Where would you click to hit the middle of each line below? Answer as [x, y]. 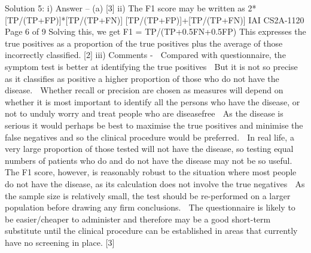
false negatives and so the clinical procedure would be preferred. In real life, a [150, 137]
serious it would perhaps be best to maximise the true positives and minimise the [154, 125]
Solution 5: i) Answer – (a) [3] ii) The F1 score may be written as [125, 8]
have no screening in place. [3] [60, 242]
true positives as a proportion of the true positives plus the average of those [144, 43]
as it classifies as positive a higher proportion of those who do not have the [142, 78]
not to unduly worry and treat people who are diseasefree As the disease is [144, 113]
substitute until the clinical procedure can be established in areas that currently [151, 231]
